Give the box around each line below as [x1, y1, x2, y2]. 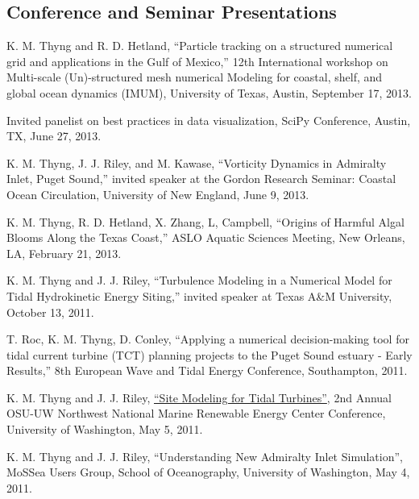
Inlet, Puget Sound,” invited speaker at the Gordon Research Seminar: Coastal [6, 170, 396, 187]
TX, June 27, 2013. [6, 127, 102, 144]
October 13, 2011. [6, 303, 94, 320]
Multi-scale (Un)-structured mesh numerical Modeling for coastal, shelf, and [6, 69, 383, 85]
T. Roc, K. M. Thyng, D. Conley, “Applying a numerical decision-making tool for [6, 331, 409, 347]
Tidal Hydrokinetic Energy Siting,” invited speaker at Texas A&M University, [6, 287, 392, 304]
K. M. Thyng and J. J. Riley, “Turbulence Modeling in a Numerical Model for [6, 272, 392, 289]
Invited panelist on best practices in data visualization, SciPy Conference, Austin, [6, 111, 411, 128]
